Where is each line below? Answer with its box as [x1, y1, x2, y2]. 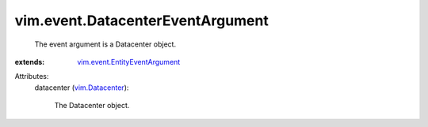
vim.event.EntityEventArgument [77, 57, 181, 66]
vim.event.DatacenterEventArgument [14, 12, 269, 29]
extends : [14, 57, 45, 66]
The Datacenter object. [54, 101, 130, 110]
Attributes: [14, 72, 49, 81]
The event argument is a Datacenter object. [34, 39, 177, 49]
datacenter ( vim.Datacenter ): [34, 83, 129, 92]
